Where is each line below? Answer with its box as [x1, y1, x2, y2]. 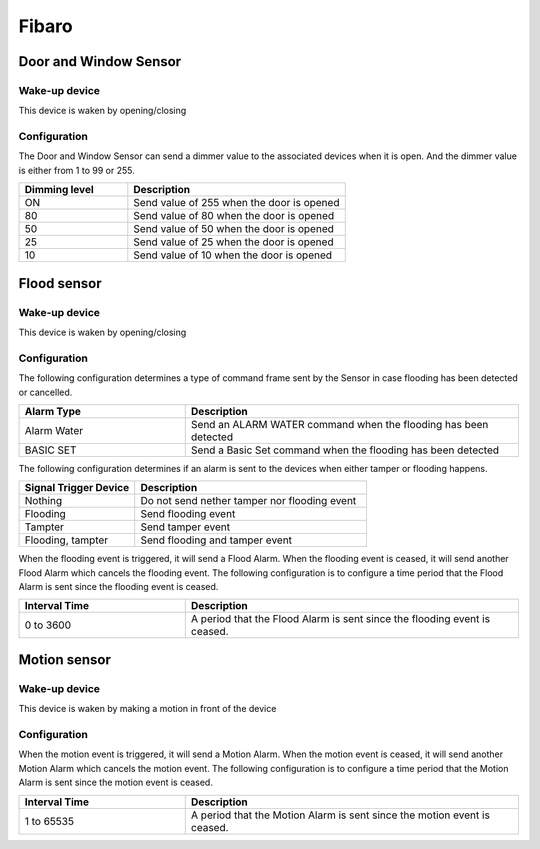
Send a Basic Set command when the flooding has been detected [190, 443, 500, 457]
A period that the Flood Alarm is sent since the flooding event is [190, 612, 490, 626]
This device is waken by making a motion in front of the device [18, 703, 277, 715]
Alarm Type [24, 404, 82, 418]
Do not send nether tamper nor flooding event [140, 494, 357, 508]
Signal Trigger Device [24, 481, 130, 495]
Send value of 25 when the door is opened [133, 235, 334, 249]
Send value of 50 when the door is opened [133, 222, 335, 236]
